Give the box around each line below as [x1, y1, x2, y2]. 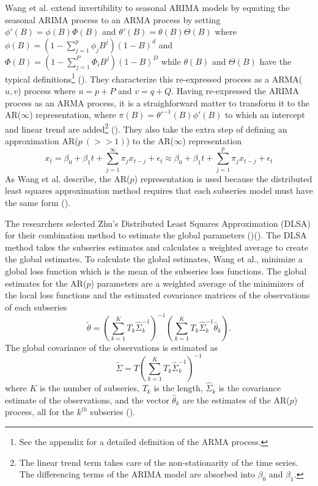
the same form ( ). [5, 196, 71, 208]
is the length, [153, 381, 203, 394]
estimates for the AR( [5, 276, 87, 289]
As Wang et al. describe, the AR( [5, 172, 130, 185]
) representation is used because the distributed [134, 172, 312, 185]
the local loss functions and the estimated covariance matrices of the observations [5, 289, 310, 301]
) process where [18, 84, 76, 97]
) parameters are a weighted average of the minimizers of [91, 276, 304, 289]
